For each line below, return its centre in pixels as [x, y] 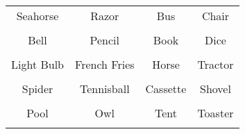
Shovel [216, 89]
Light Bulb [38, 64]
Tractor [216, 64]
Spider [37, 89]
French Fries [105, 64]
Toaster [216, 113]
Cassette [166, 89]
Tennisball [104, 89]
